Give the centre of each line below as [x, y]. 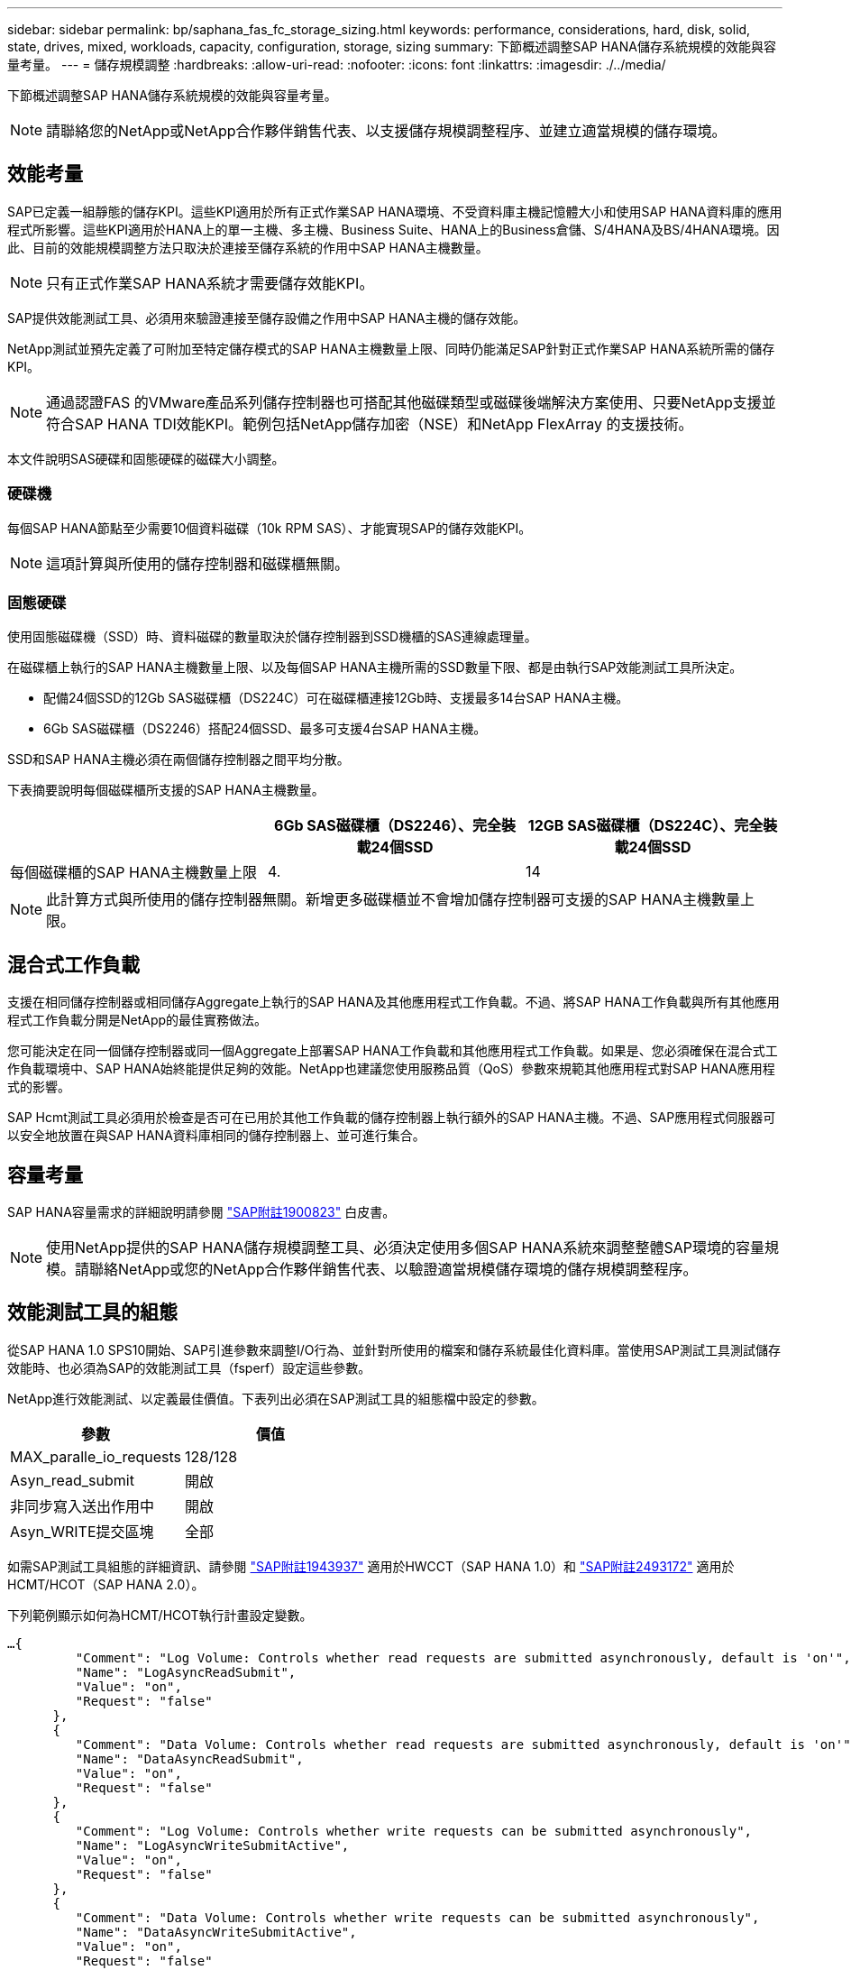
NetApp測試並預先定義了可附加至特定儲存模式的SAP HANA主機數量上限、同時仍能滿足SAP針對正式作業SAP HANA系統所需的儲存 [391, 348]
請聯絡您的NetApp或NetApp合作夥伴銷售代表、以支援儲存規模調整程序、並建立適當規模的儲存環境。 [386, 131]
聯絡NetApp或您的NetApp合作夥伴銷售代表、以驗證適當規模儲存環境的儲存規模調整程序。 [393, 1270]
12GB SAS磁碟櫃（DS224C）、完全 [645, 826]
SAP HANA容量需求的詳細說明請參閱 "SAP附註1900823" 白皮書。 [201, 1212]
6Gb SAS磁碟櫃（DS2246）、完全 [388, 826]
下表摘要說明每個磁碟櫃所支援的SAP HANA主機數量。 [166, 790]
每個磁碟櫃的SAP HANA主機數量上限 [134, 873]
